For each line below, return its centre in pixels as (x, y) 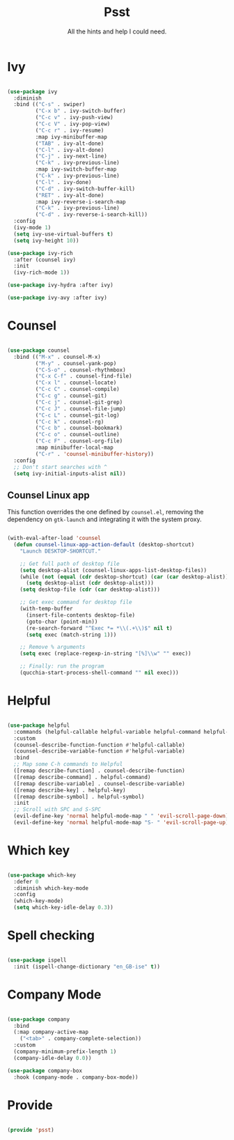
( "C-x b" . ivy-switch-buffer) (81, 111)
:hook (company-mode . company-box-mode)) (76, 1077)
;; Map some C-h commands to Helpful (68, 764)
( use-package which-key (42, 875)
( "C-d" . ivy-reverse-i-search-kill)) (92, 215)
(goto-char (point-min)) (62, 622)
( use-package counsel (39, 350)
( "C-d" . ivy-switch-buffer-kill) (85, 189)
